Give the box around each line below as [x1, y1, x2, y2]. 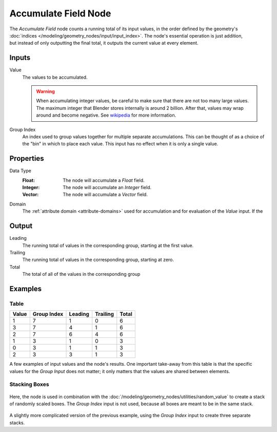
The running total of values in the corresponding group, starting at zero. [22, 257, 174, 263]
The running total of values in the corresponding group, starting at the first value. [22, 242, 194, 249]
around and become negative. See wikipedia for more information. [36, 112, 176, 118]
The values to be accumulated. [22, 74, 88, 80]
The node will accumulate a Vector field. [63, 192, 148, 198]
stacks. [9, 419, 25, 426]
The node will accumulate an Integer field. [63, 184, 152, 191]
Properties [9, 154, 44, 163]
